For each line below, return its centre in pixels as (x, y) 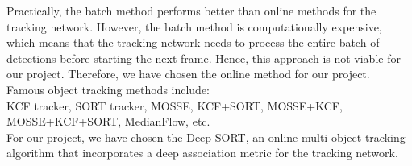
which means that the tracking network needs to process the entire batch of (193, 42)
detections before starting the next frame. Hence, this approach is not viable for (204, 58)
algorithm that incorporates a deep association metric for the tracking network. (202, 153)
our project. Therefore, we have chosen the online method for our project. (188, 74)
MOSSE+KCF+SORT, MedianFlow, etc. (108, 121)
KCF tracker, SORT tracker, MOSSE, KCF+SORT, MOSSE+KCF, (175, 105)
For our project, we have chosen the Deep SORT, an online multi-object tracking (206, 137)
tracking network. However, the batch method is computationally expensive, (194, 26)
